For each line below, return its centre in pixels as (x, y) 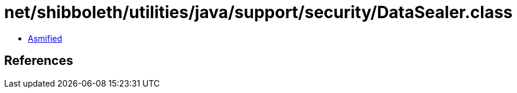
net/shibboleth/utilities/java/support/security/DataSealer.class (258, 12)
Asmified (45, 38)
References (39, 61)
